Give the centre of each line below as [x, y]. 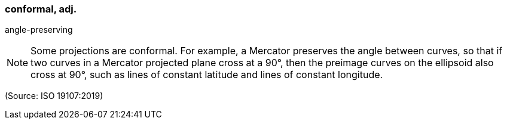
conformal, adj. [41, 9]
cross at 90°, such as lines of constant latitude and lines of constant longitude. [207, 75]
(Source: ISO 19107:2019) [54, 96]
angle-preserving [39, 30]
